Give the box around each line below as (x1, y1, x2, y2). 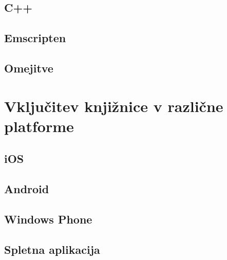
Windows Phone (4, 211, 92, 227)
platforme (4, 115, 74, 136)
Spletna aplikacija (4, 241, 100, 257)
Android (4, 181, 49, 197)
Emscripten (4, 30, 66, 46)
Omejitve (4, 60, 53, 76)
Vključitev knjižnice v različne (4, 95, 223, 116)
